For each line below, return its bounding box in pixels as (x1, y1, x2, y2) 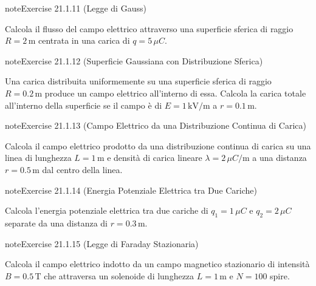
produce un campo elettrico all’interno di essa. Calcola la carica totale (44, 86, 306, 99)
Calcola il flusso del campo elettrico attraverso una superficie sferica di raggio (5, 22, 294, 35)
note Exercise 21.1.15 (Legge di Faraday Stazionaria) (5, 237, 199, 250)
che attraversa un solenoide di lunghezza (44, 269, 194, 282)
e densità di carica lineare (107, 151, 202, 164)
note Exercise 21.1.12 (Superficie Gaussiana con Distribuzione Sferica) (5, 54, 263, 67)
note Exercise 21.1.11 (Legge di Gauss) (5, 2, 146, 14)
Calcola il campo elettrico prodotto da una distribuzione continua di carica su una (5, 139, 311, 152)
